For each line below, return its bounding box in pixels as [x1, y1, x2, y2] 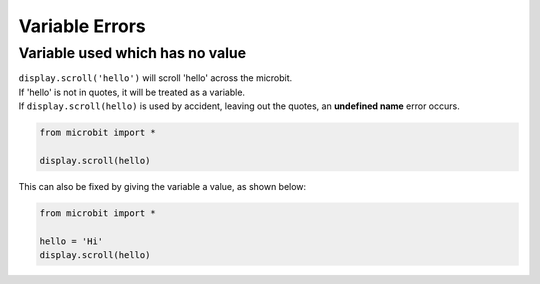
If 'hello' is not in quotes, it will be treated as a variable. [18, 86, 245, 98]
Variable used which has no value [18, 44, 247, 62]
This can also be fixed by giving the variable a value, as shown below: [18, 180, 307, 192]
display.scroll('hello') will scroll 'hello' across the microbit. [18, 72, 293, 84]
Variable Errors [18, 15, 147, 37]
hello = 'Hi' [39, 235, 104, 247]
